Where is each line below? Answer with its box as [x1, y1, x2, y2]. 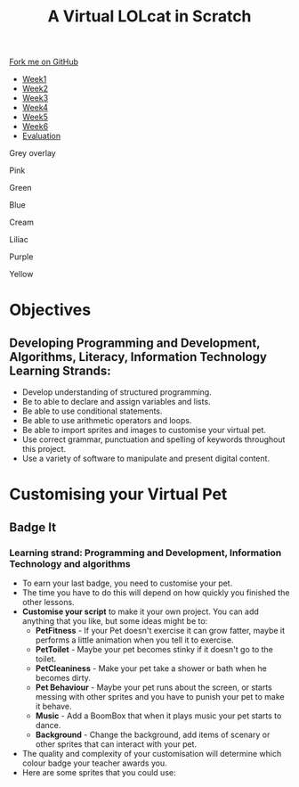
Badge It [9, 520, 56, 535]
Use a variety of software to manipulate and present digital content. [21, 453, 270, 464]
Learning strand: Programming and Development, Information [9, 546, 282, 559]
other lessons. [21, 597, 75, 608]
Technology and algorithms [9, 557, 131, 570]
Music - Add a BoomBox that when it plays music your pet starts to [35, 710, 282, 721]
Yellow [9, 269, 34, 280]
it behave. [35, 701, 72, 712]
